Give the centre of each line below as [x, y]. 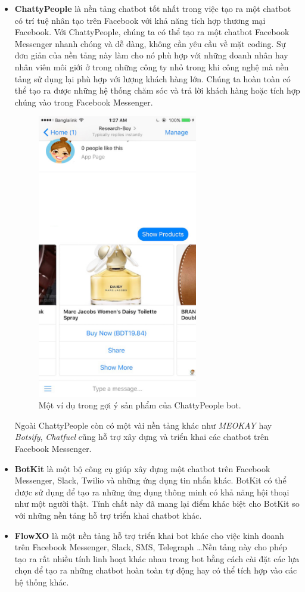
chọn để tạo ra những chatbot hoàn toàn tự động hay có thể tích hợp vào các [156, 570]
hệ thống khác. [42, 582]
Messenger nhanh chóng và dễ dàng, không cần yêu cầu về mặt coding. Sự [150, 43]
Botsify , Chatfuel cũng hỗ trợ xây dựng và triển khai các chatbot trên [142, 437]
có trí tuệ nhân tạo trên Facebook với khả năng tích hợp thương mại [140, 20]
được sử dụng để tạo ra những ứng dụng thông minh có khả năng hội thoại [152, 492]
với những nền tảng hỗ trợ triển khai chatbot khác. [108, 515]
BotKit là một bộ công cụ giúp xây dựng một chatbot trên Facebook [142, 468]
